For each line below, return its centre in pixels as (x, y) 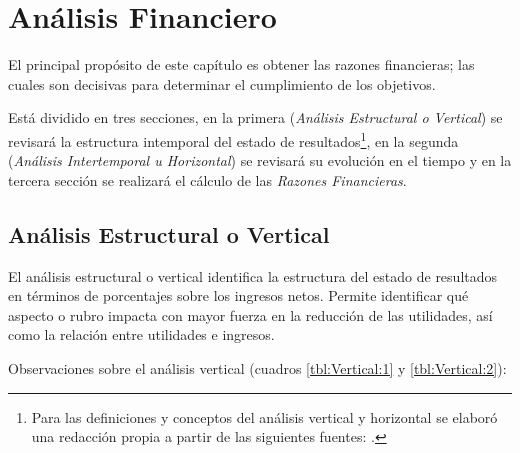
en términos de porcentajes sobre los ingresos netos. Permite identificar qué (238, 295)
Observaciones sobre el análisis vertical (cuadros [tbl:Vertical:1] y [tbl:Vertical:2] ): (257, 367)
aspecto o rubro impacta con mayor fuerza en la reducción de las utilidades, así (250, 314)
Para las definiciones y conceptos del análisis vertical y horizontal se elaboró (264, 416)
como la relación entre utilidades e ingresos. (141, 334)
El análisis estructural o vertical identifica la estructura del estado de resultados (253, 275)
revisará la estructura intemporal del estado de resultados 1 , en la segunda (233, 139)
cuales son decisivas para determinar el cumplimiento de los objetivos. (222, 83)
